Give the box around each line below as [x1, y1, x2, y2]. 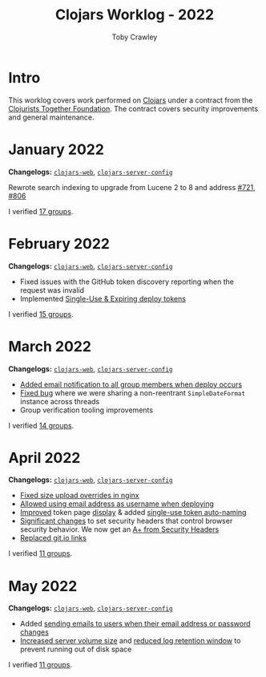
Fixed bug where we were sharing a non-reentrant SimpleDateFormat [19, 387, 246, 398]
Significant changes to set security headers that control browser [19, 516, 233, 526]
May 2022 [8, 577, 78, 595]
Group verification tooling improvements [19, 405, 154, 415]
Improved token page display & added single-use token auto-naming [19, 508, 247, 517]
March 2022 [8, 337, 92, 355]
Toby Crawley [111, 32, 158, 42]
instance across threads [19, 396, 100, 406]
